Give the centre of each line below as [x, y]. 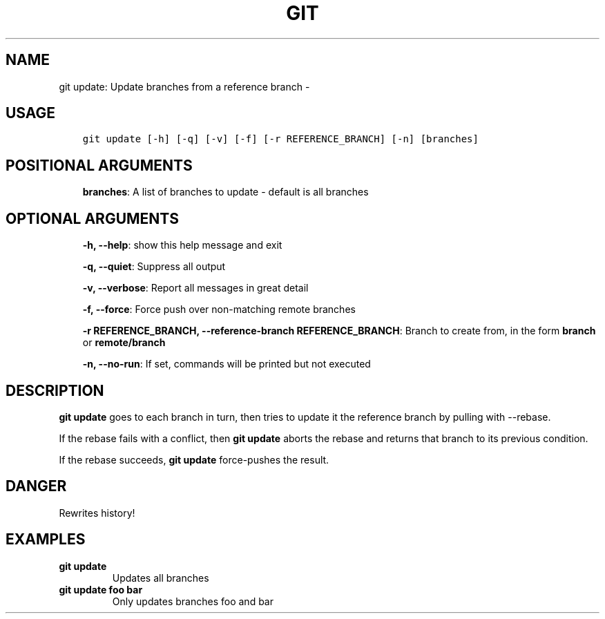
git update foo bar [101, 589]
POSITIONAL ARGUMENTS [99, 165]
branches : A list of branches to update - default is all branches [225, 192]
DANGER [36, 486]
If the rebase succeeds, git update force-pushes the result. [194, 459]
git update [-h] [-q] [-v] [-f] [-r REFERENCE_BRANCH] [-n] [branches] [280, 139]
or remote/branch [124, 343]
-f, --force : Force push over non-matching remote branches [219, 309]
